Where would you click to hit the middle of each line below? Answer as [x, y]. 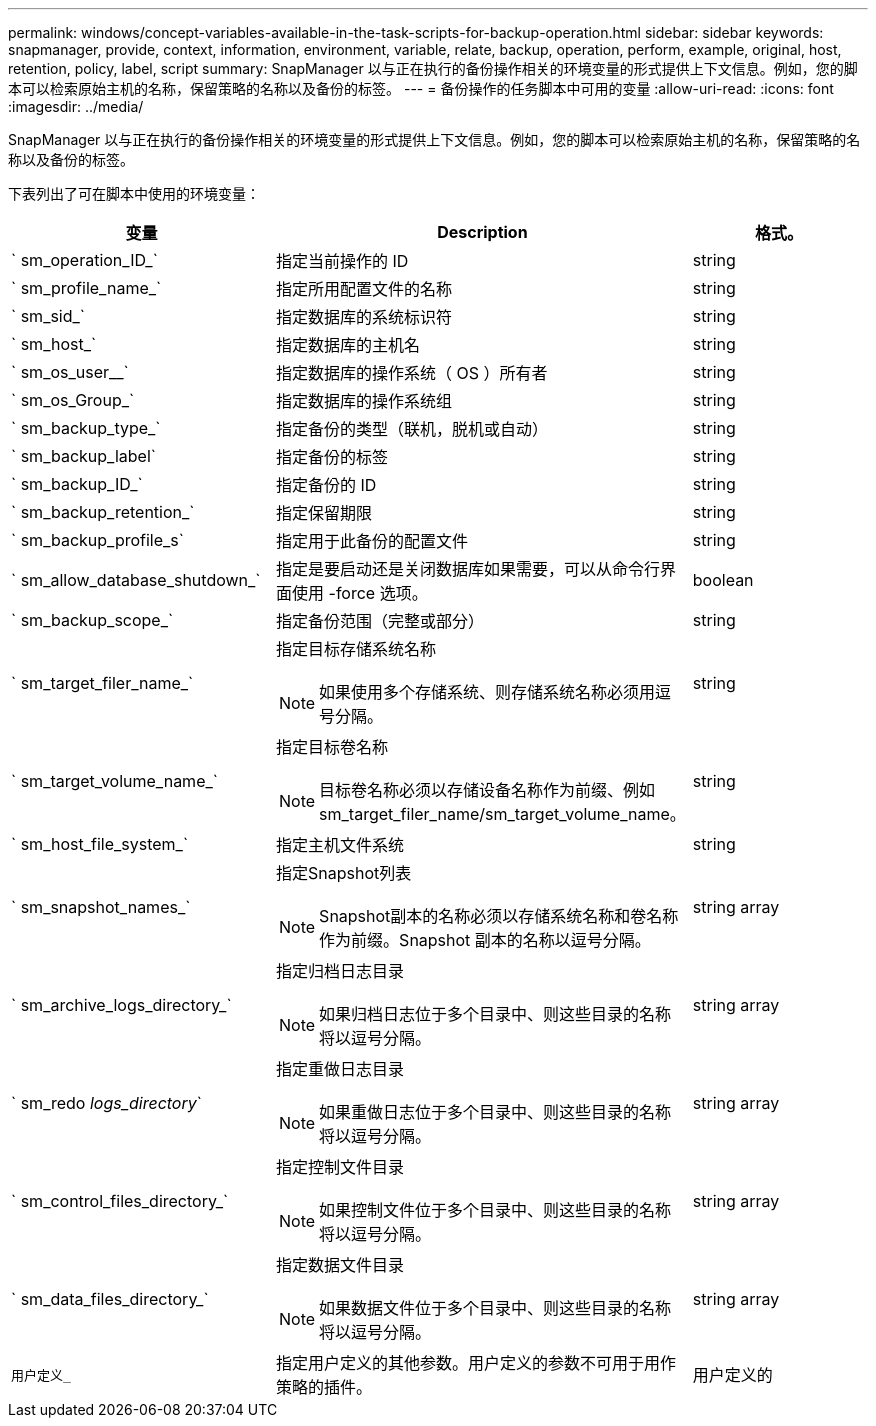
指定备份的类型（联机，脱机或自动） [412, 429]
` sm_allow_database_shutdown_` [136, 580]
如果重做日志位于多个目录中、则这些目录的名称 [495, 1112]
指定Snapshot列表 [344, 873]
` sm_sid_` [48, 316]
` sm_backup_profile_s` [97, 540]
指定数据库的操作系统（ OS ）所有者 [412, 373]
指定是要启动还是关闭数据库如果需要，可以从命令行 [468, 569]
